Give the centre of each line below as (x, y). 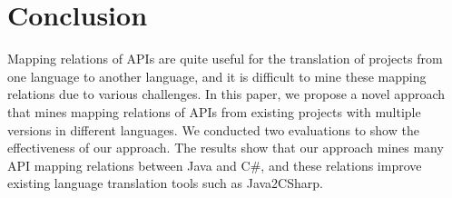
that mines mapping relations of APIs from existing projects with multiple (214, 111)
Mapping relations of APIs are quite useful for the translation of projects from (225, 59)
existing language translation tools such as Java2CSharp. (165, 183)
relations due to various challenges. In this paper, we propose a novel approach (226, 94)
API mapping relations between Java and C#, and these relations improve (215, 165)
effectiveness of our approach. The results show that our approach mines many (226, 148)
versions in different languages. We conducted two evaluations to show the (213, 129)
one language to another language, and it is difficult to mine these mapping (217, 76)
